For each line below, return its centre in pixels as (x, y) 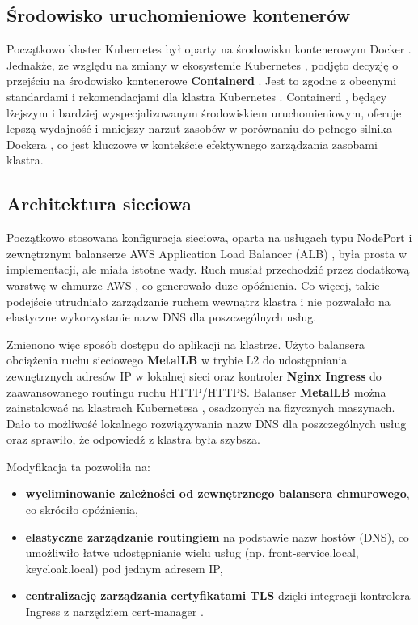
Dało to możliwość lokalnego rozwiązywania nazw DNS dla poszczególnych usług (207, 423)
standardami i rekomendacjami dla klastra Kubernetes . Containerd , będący (197, 96)
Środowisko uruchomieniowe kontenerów (179, 15)
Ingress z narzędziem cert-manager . (114, 612)
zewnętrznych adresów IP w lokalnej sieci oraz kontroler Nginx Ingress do (194, 375)
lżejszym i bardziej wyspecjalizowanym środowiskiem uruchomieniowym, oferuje (204, 112)
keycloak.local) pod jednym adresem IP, (124, 568)
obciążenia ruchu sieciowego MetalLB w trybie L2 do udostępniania (177, 360)
